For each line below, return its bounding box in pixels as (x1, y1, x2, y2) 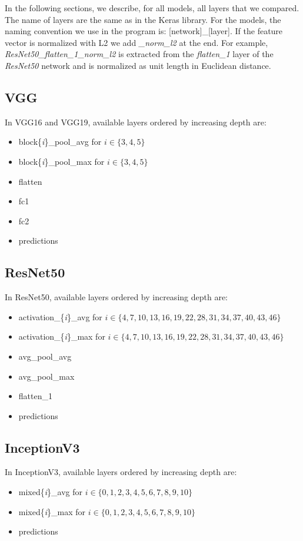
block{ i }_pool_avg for (18, 135, 102, 148)
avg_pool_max (18, 370, 75, 382)
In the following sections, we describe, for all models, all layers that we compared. (5, 2, 299, 14)
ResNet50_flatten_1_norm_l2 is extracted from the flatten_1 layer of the (5, 48, 274, 60)
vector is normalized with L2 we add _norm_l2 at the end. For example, (5, 36, 268, 48)
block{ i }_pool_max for (18, 155, 105, 167)
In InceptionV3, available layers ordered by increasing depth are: (5, 466, 237, 478)
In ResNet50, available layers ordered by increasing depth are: (5, 291, 228, 303)
